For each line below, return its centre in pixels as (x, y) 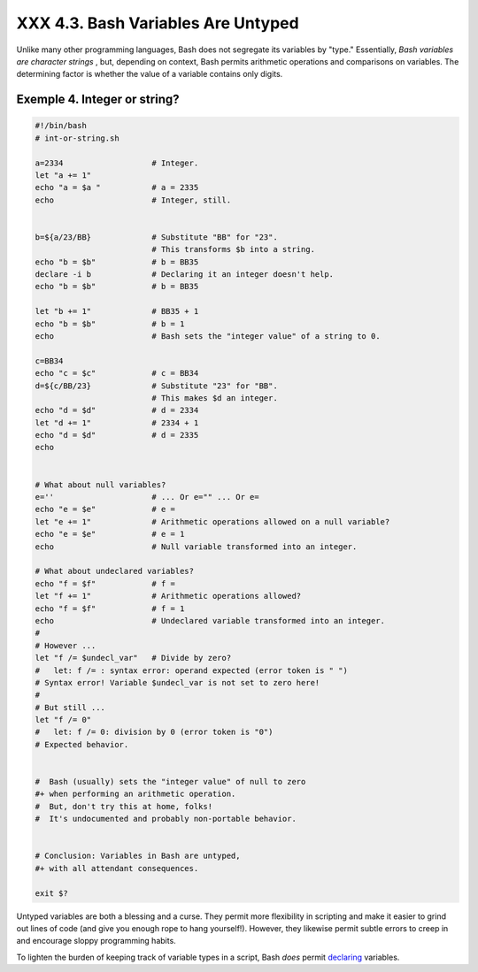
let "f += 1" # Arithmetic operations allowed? (168, 596)
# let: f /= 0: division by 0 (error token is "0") (154, 732)
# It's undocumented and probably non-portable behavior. (166, 819)
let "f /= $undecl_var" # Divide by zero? (133, 658)
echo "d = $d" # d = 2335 (117, 435)
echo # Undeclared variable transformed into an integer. (210, 620)
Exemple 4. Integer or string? (98, 99)
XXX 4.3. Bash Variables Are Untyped (158, 23)
